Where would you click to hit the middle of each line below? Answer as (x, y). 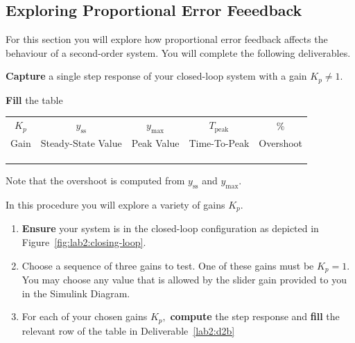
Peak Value (155, 143)
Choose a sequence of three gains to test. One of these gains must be (168, 265)
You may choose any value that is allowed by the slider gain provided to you (184, 279)
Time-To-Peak (219, 143)
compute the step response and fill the (255, 316)
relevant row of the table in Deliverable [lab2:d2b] (128, 330)
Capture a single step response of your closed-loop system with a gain (156, 76)
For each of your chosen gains (85, 316)
